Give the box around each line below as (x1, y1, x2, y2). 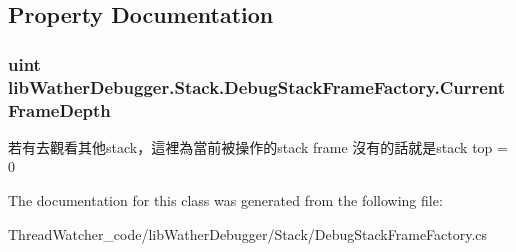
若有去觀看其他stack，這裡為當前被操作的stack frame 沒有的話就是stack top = (8, 136, 508, 157)
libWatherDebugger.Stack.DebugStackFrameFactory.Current (8, 74, 506, 99)
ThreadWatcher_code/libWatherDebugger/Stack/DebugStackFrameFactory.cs (8, 223, 488, 244)
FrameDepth (8, 97, 111, 122)
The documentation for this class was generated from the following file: (8, 190, 443, 211)
